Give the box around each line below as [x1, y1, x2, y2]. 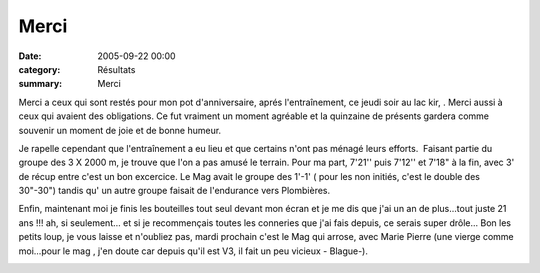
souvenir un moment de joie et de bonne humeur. [18, 124, 222, 136]
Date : [18, 50, 42, 62]
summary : [18, 78, 63, 90]
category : [18, 63, 61, 75]
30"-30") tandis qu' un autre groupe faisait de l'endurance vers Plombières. [18, 185, 331, 197]
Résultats [97, 63, 136, 75]
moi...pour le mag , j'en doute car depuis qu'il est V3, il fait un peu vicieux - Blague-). [18, 245, 369, 257]
